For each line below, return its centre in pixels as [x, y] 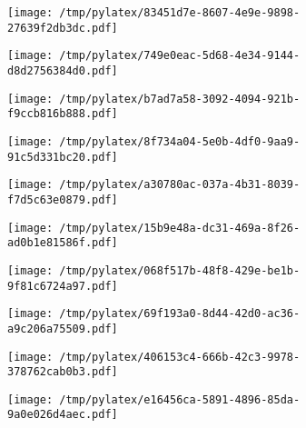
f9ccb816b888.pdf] [63, 114]
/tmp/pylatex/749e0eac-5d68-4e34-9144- [180, 56]
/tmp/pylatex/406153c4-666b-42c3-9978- [180, 357]
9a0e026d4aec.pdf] [63, 415]
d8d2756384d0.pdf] [63, 70]
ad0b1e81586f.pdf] [63, 243]
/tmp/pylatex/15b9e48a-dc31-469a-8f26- [180, 228]
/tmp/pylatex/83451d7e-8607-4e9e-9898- [180, 13]
